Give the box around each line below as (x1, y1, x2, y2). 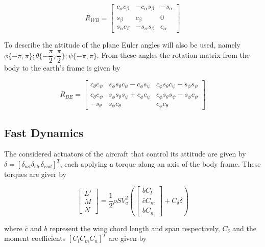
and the (232, 222, 256, 233)
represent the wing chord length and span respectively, (50, 222, 220, 233)
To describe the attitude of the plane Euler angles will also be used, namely (4, 39, 240, 50)
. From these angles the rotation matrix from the (97, 50, 250, 60)
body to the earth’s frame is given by (4, 62, 121, 73)
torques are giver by (4, 168, 66, 179)
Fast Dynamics (4, 124, 84, 140)
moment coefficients (4, 233, 66, 243)
